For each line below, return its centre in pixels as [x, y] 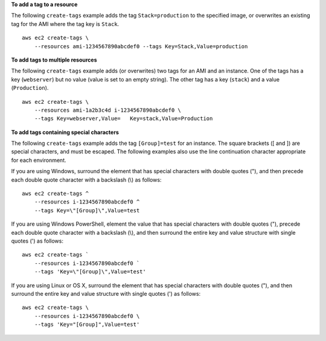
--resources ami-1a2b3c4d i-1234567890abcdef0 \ [107, 110]
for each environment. [39, 160]
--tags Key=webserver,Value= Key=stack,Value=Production [123, 119]
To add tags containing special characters [65, 132]
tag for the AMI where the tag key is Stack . [65, 24]
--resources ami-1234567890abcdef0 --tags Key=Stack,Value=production [141, 46]
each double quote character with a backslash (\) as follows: [86, 180]
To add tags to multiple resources [54, 60]
